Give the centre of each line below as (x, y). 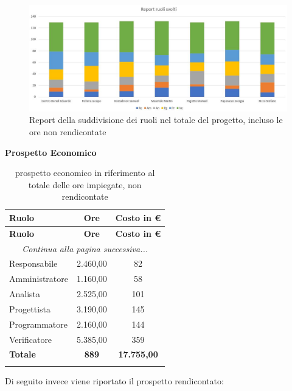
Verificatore (31, 339)
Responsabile (33, 263)
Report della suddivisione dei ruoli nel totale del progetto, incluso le (156, 120)
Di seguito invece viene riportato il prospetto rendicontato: (114, 380)
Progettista (30, 308)
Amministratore (39, 279)
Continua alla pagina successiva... (85, 248)
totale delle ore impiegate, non (85, 184)
